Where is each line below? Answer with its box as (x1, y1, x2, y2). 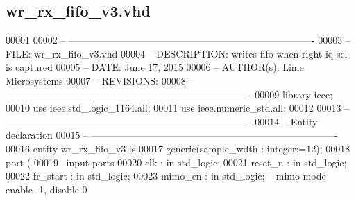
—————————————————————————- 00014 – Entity (6, 114, 318, 128)
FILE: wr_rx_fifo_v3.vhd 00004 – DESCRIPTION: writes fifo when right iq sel (6, 46, 348, 60)
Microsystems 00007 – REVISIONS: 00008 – (6, 73, 194, 87)
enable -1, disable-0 (6, 182, 87, 196)
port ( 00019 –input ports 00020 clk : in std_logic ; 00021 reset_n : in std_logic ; (6, 155, 347, 169)
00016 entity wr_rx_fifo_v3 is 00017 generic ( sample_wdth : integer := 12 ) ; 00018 (6, 141, 350, 155)
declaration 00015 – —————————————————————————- (6, 128, 338, 142)
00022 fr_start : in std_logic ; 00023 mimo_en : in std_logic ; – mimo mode (6, 168, 326, 183)
